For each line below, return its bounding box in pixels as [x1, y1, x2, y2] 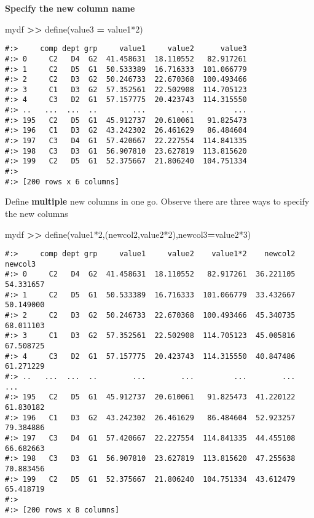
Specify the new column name [5, 2, 135, 14]
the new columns [5, 206, 68, 219]
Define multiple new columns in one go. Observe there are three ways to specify [5, 195, 310, 208]
